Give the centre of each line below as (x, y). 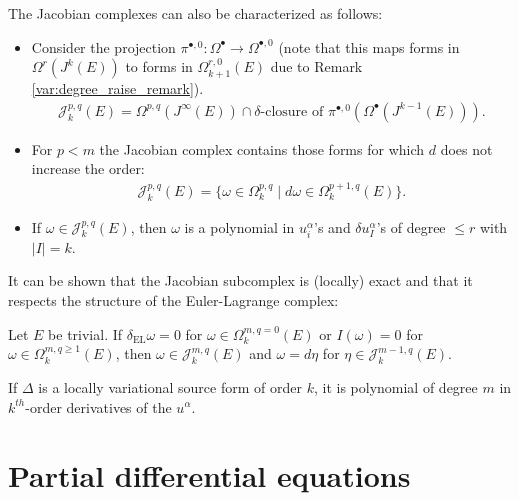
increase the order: (88, 168)
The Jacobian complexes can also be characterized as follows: (195, 13)
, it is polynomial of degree (395, 386)
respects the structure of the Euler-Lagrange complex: (173, 299)
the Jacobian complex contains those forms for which (262, 148)
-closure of (292, 111)
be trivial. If (85, 333)
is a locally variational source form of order (170, 386)
